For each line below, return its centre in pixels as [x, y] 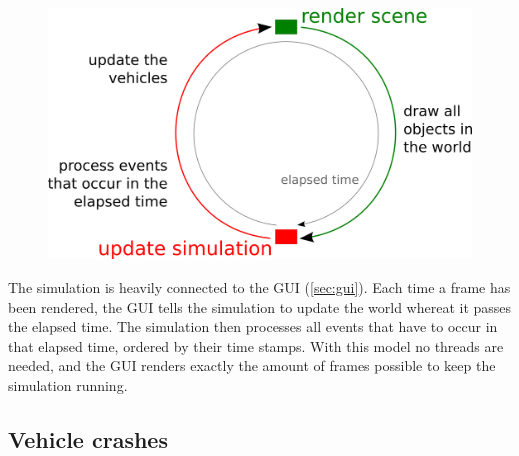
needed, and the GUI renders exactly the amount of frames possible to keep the [252, 365]
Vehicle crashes [88, 438]
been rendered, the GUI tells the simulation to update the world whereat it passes [260, 306]
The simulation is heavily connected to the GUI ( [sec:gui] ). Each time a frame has [259, 286]
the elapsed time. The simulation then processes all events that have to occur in [253, 326]
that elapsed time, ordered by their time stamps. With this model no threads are [256, 345]
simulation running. [68, 384]
